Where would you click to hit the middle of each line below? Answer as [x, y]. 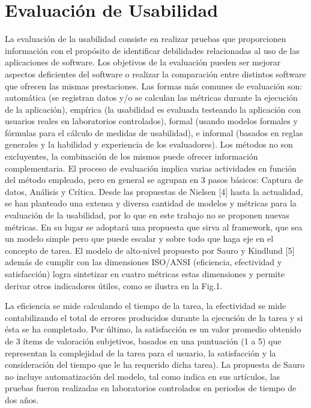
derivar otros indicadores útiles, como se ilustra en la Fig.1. [114, 285]
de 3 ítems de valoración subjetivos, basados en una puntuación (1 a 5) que [143, 340]
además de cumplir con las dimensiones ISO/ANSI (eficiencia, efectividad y [143, 262]
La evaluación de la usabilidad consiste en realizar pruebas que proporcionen [146, 39]
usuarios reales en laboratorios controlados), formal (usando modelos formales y [151, 121]
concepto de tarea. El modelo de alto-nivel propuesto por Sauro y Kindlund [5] [150, 250]
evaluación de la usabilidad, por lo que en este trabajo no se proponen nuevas [147, 215]
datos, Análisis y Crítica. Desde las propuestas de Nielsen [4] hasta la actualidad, [154, 191]
